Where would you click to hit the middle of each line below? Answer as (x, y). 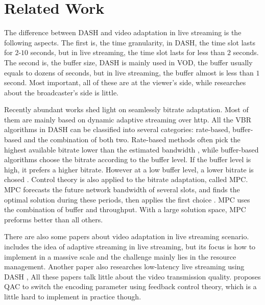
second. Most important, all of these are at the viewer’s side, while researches (125, 82)
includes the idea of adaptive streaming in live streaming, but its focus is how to (130, 246)
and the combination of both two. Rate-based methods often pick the (132, 139)
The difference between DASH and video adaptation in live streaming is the (123, 32)
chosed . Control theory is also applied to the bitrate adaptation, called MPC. (126, 179)
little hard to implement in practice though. (73, 296)
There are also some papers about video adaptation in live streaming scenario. (127, 236)
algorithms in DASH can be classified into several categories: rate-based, (117, 129)
